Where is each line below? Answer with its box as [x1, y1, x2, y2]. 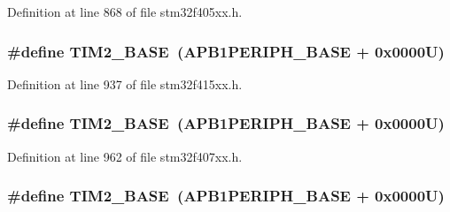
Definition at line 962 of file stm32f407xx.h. [7, 147, 243, 165]
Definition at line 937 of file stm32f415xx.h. [7, 74, 243, 93]
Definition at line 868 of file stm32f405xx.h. [7, 3, 243, 20]
